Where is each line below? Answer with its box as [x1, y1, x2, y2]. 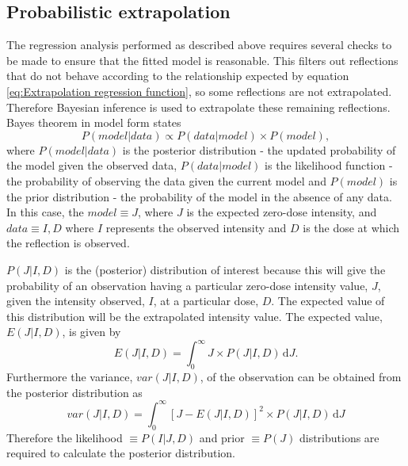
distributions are [299, 429, 379, 445]
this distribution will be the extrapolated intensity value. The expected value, [6, 307, 383, 324]
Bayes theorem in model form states [6, 114, 181, 131]
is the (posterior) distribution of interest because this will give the [64, 261, 386, 277]
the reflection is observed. [6, 235, 130, 251]
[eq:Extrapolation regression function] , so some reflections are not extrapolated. [6, 82, 392, 99]
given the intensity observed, [6, 292, 145, 309]
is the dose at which [303, 219, 400, 235]
